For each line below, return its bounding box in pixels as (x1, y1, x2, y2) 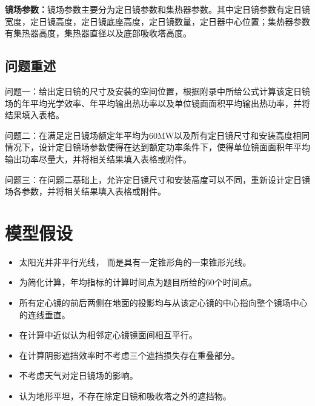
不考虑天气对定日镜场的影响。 (19, 369, 138, 382)
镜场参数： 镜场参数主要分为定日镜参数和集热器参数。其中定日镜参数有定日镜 (5, 3, 310, 15)
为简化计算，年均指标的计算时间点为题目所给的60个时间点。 (19, 276, 257, 288)
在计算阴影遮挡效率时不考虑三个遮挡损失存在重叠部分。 (19, 348, 240, 361)
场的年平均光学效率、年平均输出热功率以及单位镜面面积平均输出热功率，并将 (5, 96, 310, 109)
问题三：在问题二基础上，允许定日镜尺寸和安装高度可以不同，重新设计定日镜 (5, 173, 310, 185)
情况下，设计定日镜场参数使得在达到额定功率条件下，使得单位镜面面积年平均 (5, 141, 310, 153)
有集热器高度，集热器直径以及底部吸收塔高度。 (5, 27, 191, 39)
